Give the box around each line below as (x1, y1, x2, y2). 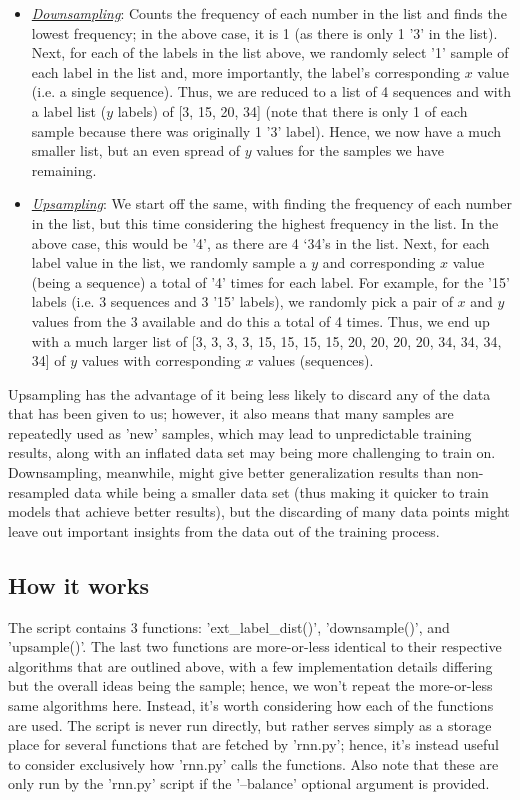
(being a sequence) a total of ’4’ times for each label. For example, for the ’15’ (31, 271, 510, 292)
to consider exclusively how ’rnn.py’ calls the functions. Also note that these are (8, 753, 499, 774)
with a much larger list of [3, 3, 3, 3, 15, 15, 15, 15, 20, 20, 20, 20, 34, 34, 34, (31, 330, 502, 351)
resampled (8, 481, 70, 502)
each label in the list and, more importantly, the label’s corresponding (31, 61, 460, 82)
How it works (8, 569, 150, 600)
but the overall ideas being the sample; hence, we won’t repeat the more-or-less (8, 675, 493, 696)
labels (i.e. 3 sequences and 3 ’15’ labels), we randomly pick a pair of (31, 291, 453, 312)
